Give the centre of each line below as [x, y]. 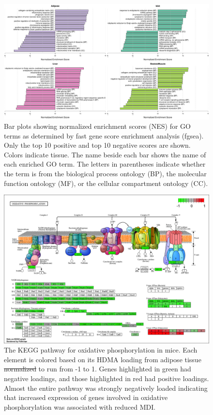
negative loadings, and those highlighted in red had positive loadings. [106, 378]
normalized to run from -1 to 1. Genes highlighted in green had [98, 369]
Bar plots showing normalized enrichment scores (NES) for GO [97, 126]
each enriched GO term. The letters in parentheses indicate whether [105, 164]
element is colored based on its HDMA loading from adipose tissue [103, 359]
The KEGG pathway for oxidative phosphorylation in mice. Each [101, 350]
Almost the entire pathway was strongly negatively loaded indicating [106, 388]
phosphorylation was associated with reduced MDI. [80, 407]
